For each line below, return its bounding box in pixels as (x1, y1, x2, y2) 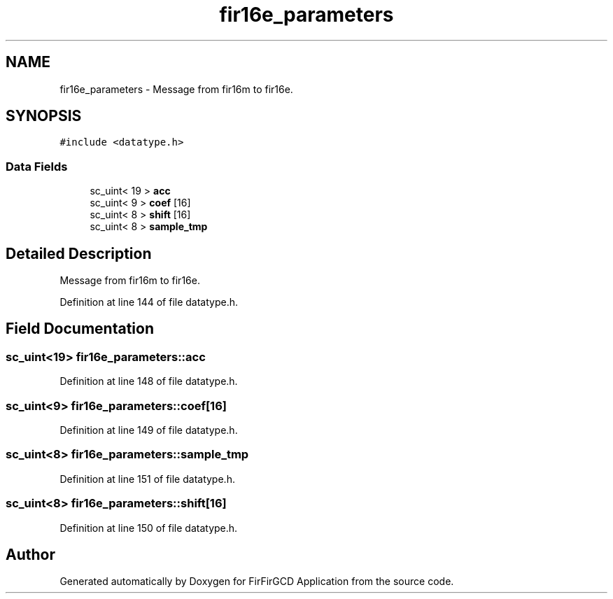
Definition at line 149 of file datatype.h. (59, 424, 238, 436)
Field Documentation (6, 320, 154, 338)
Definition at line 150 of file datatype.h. (59, 521, 238, 534)
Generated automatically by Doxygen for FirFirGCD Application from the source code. (59, 575, 454, 588)
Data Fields (6, 159, 68, 174)
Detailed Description (6, 244, 152, 262)
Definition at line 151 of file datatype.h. (59, 472, 235, 485)
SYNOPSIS (6, 107, 82, 125)
